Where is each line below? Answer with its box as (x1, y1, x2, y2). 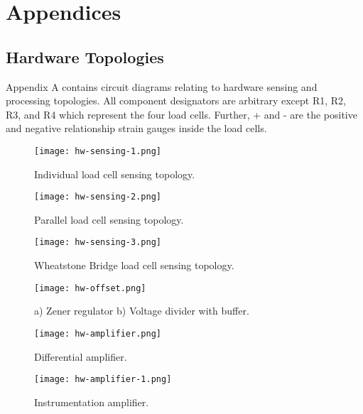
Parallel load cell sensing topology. (34, 212, 184, 227)
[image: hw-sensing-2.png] (34, 192, 161, 202)
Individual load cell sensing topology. (34, 166, 195, 181)
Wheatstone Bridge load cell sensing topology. (34, 258, 234, 273)
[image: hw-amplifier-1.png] (34, 374, 172, 385)
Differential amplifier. (34, 349, 127, 364)
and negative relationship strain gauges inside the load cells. (6, 121, 267, 136)
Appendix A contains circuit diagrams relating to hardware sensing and (6, 79, 318, 94)
